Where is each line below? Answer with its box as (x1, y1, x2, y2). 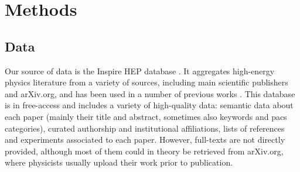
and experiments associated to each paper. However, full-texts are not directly (5, 133, 285, 146)
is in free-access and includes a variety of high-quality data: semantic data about (5, 99, 294, 111)
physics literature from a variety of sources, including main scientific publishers (5, 76, 288, 88)
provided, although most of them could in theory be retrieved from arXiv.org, (5, 145, 284, 157)
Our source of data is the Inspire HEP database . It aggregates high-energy (5, 64, 275, 77)
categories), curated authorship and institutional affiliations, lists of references (5, 122, 285, 134)
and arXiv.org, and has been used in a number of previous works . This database (5, 87, 295, 99)
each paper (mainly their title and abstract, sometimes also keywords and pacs (5, 110, 287, 122)
